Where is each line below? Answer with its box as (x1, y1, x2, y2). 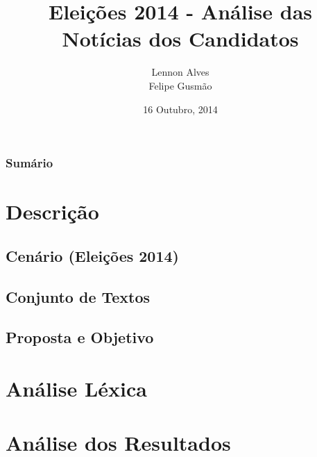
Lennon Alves (151, 65, 209, 79)
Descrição (6, 197, 99, 226)
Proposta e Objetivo (6, 326, 154, 348)
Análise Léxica (6, 374, 147, 402)
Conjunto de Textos (6, 285, 151, 307)
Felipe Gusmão (148, 78, 212, 92)
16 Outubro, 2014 (143, 101, 218, 116)
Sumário (6, 154, 53, 172)
